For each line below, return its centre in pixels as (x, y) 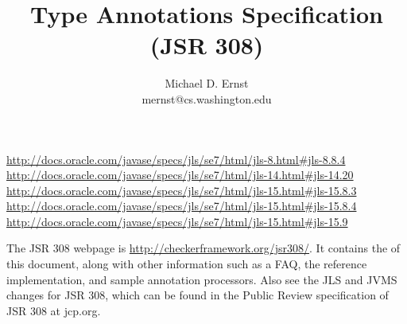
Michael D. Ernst (207, 83)
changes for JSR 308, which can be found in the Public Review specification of (198, 295)
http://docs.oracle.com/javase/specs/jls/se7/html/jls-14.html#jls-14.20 (180, 175)
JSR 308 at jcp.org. (54, 310)
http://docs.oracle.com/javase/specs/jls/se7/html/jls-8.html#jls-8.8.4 (176, 159)
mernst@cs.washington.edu (207, 98)
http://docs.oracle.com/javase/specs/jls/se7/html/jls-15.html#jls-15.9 (177, 221)
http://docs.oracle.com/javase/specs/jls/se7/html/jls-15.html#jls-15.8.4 (182, 206)
